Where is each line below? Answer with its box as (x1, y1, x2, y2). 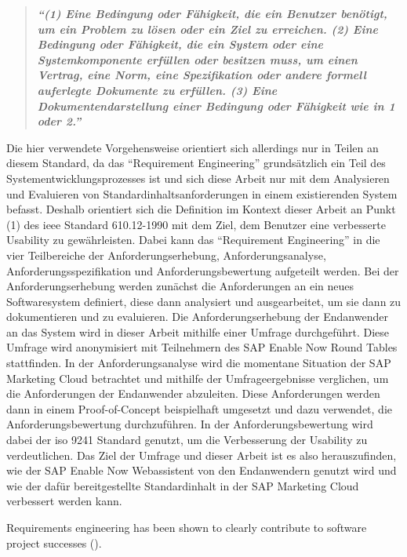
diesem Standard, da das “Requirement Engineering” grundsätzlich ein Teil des (6, 155, 386, 171)
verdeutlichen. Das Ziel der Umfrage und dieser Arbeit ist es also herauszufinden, (6, 446, 397, 463)
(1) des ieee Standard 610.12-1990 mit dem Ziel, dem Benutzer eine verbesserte (6, 216, 386, 232)
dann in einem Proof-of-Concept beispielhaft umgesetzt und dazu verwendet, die (6, 400, 392, 417)
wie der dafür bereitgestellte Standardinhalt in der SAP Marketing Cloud (6, 477, 359, 493)
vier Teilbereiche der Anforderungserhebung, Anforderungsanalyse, (6, 246, 326, 263)
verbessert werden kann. (6, 493, 122, 509)
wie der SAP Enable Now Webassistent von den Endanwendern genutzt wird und (6, 462, 397, 479)
